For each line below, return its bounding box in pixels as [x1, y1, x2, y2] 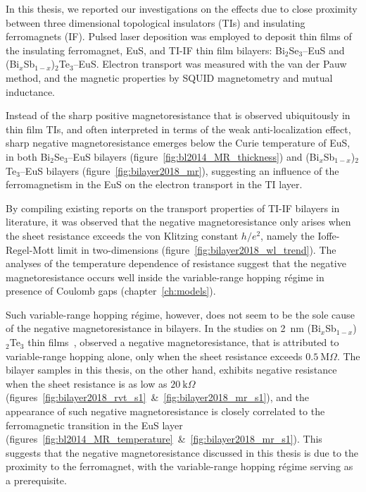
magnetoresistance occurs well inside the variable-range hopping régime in [6, 269, 324, 284]
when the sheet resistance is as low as [6, 376, 168, 390]
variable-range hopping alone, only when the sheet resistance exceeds [6, 348, 303, 363]
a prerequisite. [6, 473, 67, 487]
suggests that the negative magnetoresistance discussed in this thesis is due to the [6, 445, 359, 460]
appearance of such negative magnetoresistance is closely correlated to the [6, 404, 325, 419]
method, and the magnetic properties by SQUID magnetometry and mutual [6, 70, 333, 85]
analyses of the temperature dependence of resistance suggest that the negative [6, 256, 346, 271]
